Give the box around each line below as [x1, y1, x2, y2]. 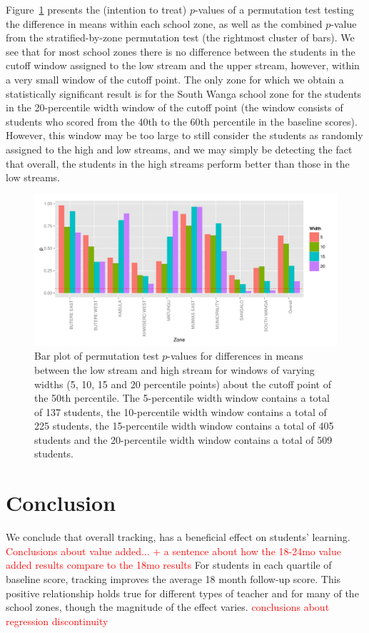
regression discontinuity [6, 613, 108, 628]
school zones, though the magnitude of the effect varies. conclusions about [6, 599, 330, 614]
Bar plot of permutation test [34, 348, 159, 363]
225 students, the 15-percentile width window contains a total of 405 [34, 418, 334, 433]
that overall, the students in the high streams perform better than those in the [6, 156, 350, 171]
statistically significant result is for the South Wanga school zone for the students [6, 86, 362, 101]
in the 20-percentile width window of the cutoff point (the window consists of [6, 100, 343, 115]
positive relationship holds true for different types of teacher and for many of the [6, 585, 359, 600]
